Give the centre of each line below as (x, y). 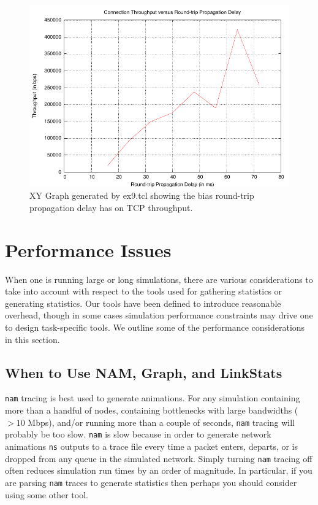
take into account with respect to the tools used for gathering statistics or (144, 291)
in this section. (32, 339)
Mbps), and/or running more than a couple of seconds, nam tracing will (161, 422)
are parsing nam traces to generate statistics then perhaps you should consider (151, 482)
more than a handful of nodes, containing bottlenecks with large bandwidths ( (152, 410)
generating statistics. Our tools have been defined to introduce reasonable (143, 303)
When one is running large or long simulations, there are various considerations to (159, 279)
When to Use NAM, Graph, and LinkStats (144, 372)
